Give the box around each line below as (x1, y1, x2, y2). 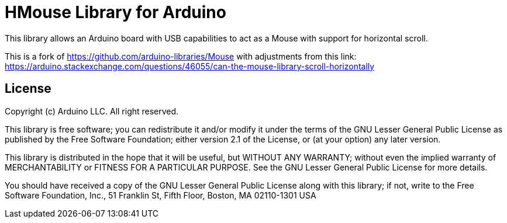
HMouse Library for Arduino (5, 2, 226, 22)
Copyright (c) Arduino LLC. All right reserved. (5, 106, 179, 116)
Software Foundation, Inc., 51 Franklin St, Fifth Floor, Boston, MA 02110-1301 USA (5, 190, 316, 200)
